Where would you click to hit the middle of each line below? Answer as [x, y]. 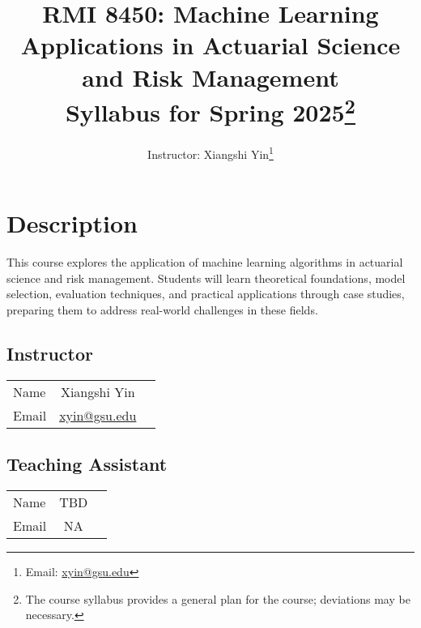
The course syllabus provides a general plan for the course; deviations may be [218, 598]
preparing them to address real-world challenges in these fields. [162, 309]
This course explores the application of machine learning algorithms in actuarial [205, 262]
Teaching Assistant [87, 464]
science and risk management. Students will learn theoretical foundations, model [206, 278]
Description [72, 223]
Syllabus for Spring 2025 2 [210, 110]
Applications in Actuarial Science [210, 45]
